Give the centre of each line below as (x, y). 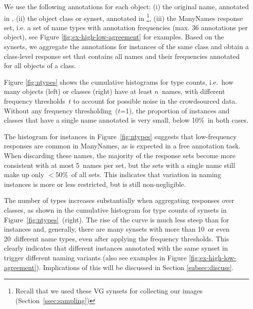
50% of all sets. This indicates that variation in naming (138, 174)
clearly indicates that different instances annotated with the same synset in (116, 248)
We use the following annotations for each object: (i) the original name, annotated (126, 6)
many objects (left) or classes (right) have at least (78, 91)
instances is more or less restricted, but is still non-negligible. (95, 184)
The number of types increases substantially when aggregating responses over (119, 200)
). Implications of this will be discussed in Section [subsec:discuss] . (135, 267)
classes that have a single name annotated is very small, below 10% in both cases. (126, 120)
